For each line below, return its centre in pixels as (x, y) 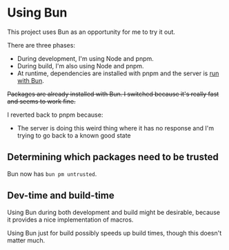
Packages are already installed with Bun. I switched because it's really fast (113, 94)
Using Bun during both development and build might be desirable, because (114, 212)
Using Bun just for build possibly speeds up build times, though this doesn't (114, 233)
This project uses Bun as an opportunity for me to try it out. (91, 32)
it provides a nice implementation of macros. (70, 220)
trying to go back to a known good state (74, 135)
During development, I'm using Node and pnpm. (85, 58)
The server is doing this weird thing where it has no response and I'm (116, 128)
